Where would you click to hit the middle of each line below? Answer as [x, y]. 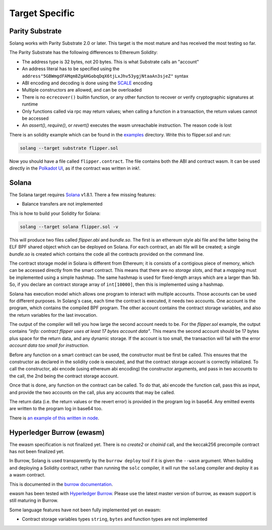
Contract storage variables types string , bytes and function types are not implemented [115, 519]
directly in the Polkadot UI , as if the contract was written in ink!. [75, 168]
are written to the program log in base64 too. [56, 409]
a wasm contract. [27, 475]
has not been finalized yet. [37, 452]
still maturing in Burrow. [34, 501]
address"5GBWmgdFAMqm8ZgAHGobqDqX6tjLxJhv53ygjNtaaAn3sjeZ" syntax [105, 76]
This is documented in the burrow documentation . [61, 484]
